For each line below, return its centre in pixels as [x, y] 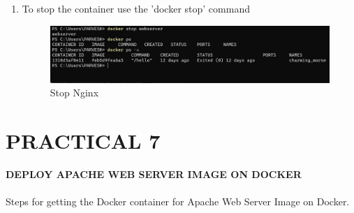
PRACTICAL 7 [83, 141]
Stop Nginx [74, 93]
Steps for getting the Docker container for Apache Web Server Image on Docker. [178, 201]
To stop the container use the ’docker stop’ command [136, 8]
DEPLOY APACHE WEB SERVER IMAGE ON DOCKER [154, 174]
